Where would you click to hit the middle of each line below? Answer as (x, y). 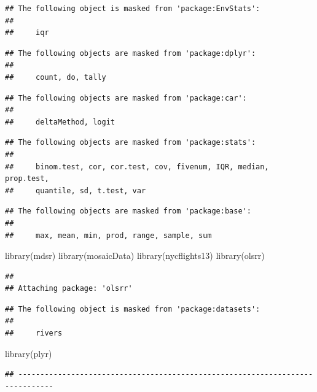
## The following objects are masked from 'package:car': (126, 98)
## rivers (34, 333)
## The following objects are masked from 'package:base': (128, 211)
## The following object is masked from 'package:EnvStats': (133, 9)
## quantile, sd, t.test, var (76, 190)
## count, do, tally (56, 77)
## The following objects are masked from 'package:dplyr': (131, 53)
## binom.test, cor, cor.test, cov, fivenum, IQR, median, (137, 167)
